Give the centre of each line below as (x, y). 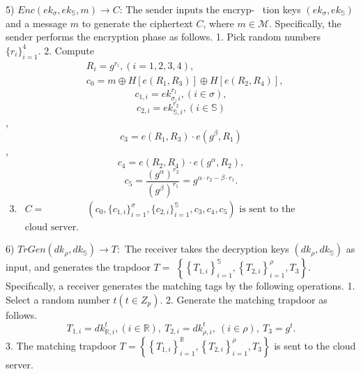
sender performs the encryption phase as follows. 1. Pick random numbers (163, 37)
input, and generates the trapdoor (78, 267)
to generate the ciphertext (137, 23)
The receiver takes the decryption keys (207, 249)
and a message (37, 23)
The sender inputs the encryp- (190, 10)
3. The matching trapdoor (61, 345)
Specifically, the (308, 23)
